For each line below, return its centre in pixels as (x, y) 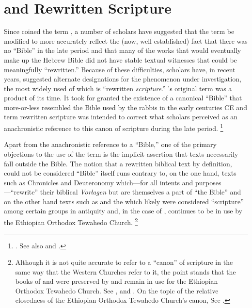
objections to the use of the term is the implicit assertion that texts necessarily (121, 154)
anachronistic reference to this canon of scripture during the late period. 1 (114, 127)
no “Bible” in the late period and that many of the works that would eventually (123, 50)
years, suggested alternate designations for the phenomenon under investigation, (123, 79)
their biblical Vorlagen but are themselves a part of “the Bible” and (141, 192)
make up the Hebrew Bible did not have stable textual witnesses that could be (120, 59)
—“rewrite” (21, 192)
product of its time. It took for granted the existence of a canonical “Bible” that (123, 98)
